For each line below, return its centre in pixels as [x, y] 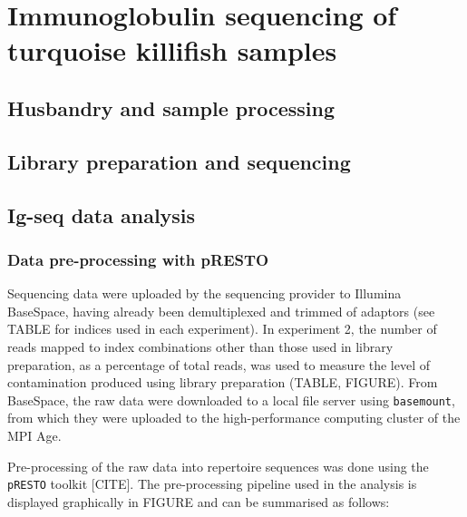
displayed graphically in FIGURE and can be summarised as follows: [199, 501]
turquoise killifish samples [172, 50]
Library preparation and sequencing [179, 161]
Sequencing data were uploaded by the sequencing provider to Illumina [204, 293]
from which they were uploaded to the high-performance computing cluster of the [234, 418]
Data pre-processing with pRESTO [138, 259]
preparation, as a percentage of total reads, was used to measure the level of [219, 364]
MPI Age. [34, 435]
